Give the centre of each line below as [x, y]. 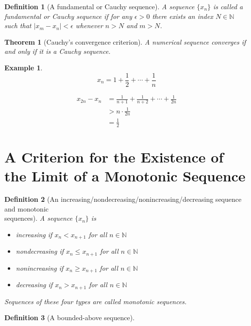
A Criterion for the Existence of [114, 156]
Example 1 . [24, 67]
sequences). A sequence [39, 218]
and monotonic [27, 208]
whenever [89, 25]
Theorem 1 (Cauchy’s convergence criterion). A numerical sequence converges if [125, 41]
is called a [228, 6]
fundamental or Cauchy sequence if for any [68, 16]
